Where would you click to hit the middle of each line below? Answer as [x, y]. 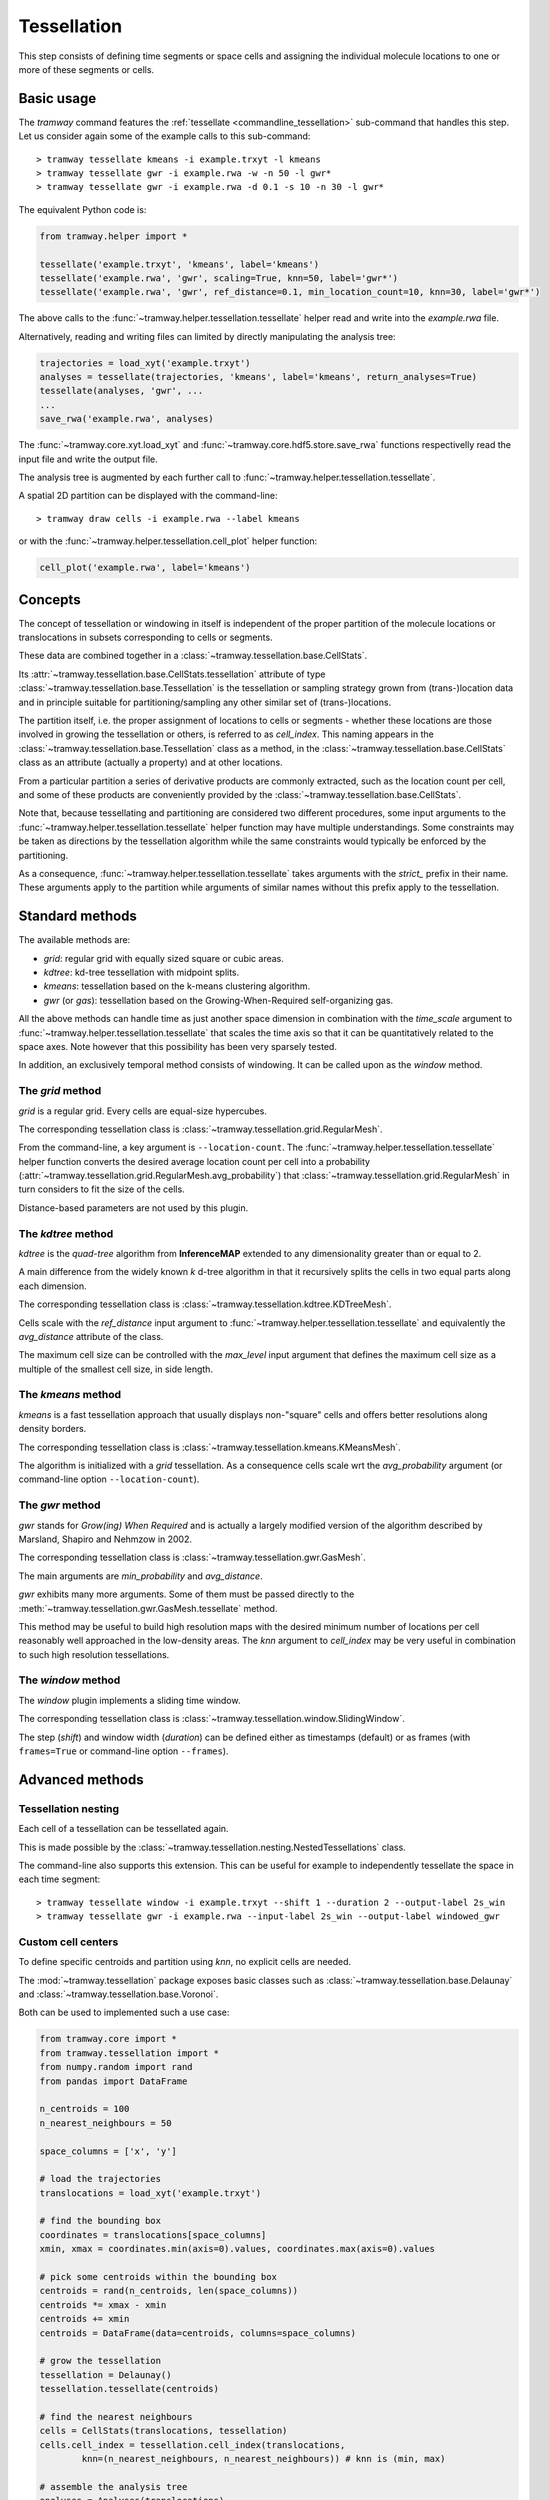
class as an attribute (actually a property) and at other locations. [151, 762]
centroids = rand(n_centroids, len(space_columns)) [169, 2291]
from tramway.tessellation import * [129, 2053]
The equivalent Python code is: [82, 209]
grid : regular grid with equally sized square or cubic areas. [164, 958]
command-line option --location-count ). [109, 1479]
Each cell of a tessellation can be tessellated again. [123, 1829]
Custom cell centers [68, 1942]
